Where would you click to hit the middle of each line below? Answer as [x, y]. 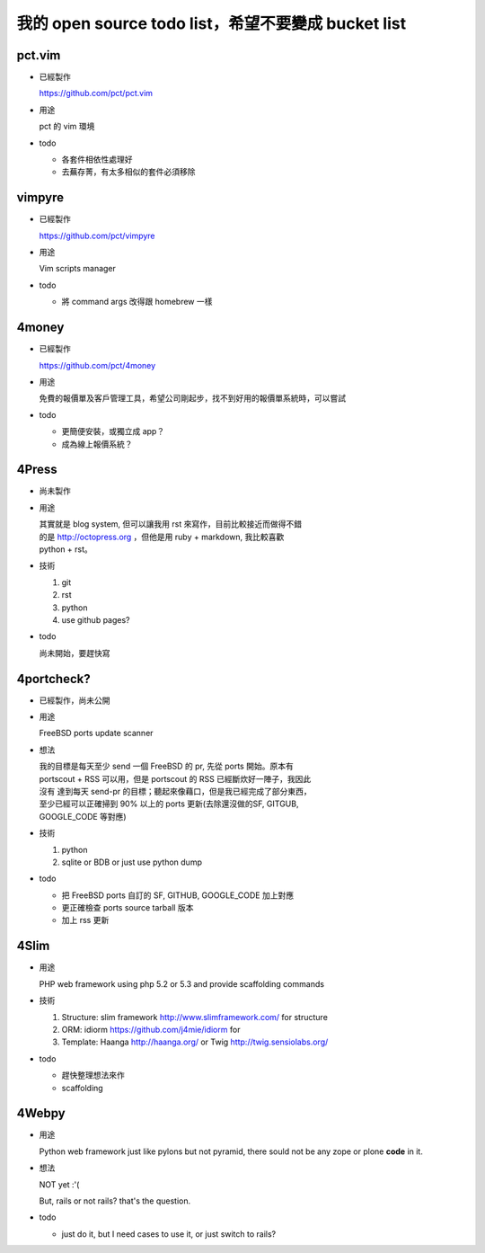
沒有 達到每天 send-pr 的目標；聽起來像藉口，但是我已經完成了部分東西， [175, 791]
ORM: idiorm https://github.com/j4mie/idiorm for [151, 1029]
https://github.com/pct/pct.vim [96, 93]
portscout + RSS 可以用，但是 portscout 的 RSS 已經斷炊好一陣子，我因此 [175, 778]
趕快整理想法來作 [93, 1075]
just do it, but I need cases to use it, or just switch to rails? [169, 1234]
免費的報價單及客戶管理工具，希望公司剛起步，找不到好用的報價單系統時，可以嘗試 [192, 398]
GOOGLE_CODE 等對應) [83, 816]
